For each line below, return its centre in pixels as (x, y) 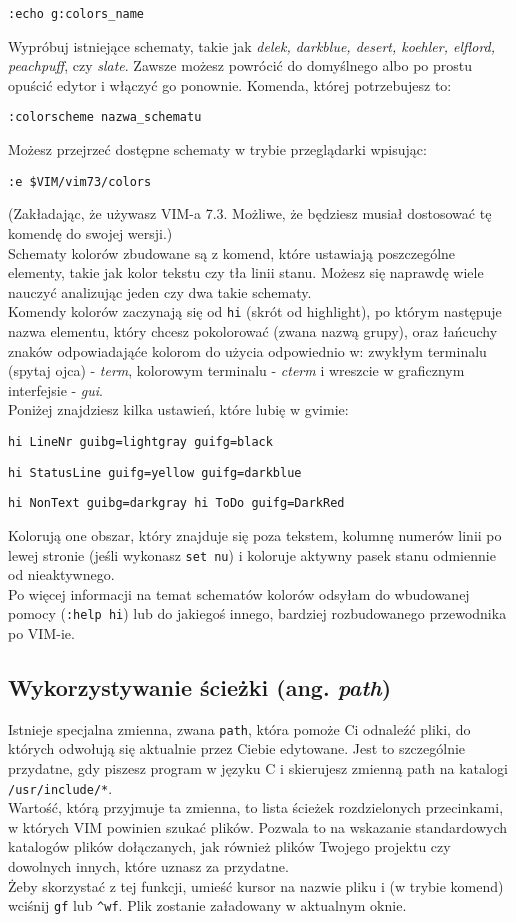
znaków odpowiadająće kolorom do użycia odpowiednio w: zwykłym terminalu (247, 350)
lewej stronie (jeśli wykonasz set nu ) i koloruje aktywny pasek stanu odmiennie (252, 554)
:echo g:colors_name (76, 14)
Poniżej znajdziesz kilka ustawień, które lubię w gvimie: (178, 409)
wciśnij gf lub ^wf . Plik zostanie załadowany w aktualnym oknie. (207, 905)
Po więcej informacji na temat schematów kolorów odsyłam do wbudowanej (239, 593)
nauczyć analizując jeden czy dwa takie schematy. (160, 291)
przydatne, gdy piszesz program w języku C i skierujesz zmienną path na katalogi (258, 768)
